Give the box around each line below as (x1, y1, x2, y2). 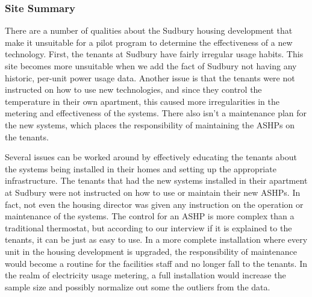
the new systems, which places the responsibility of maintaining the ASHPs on (5, 118, 295, 131)
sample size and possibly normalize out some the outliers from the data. (5, 280, 270, 293)
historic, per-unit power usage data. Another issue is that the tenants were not (5, 71, 295, 84)
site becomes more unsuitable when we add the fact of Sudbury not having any (5, 60, 297, 72)
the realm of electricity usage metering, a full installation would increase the (5, 269, 286, 281)
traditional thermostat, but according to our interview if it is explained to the (5, 221, 292, 234)
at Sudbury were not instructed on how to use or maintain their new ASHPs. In (5, 186, 301, 198)
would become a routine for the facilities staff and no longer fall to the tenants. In (5, 257, 308, 269)
